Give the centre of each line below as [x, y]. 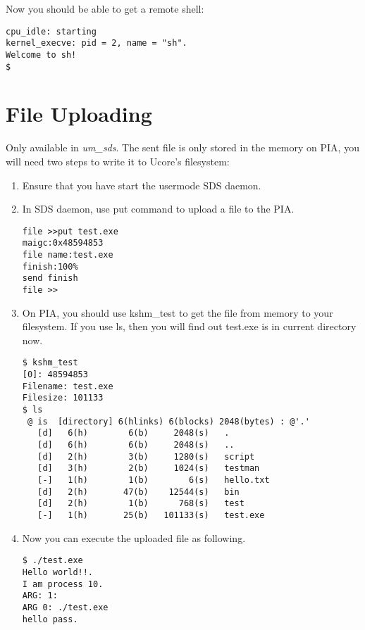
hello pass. [50, 619]
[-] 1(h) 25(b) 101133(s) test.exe [151, 515]
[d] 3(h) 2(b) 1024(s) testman [149, 468]
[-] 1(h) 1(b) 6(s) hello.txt [154, 480]
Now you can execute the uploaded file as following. [134, 537]
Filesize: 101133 [63, 398]
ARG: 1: [40, 596]
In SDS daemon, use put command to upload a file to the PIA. [158, 209]
